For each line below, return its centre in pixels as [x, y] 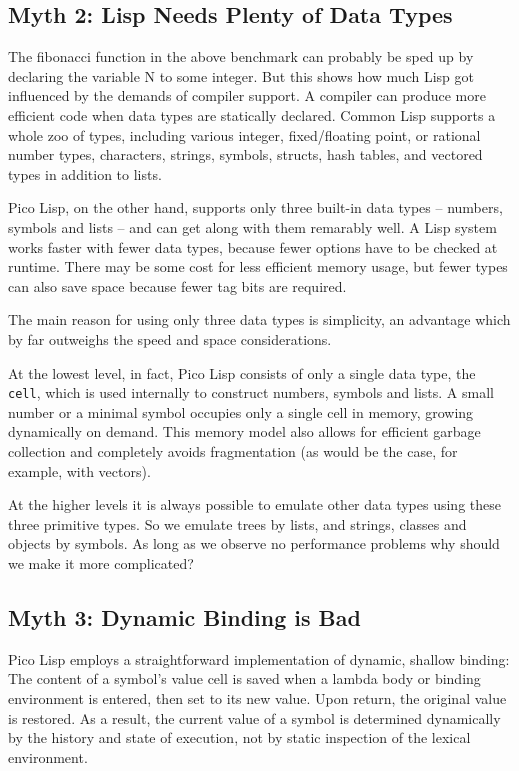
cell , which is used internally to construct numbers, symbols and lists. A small [251, 392]
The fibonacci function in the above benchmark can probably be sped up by [241, 56]
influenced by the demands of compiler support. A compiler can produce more [247, 95]
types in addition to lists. [85, 173]
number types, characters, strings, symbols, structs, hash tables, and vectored [245, 154]
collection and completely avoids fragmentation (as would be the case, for [233, 450]
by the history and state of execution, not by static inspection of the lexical [239, 737]
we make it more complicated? [101, 562]
